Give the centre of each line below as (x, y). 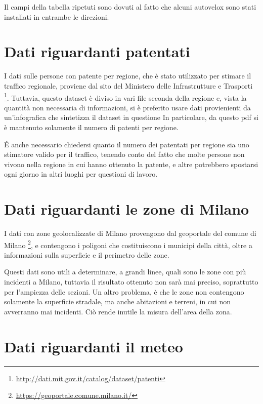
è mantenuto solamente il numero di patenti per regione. (91, 127)
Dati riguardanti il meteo (94, 346)
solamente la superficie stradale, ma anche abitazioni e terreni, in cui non (117, 301)
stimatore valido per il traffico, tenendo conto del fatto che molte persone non (124, 154)
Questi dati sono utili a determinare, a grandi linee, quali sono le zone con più (125, 272)
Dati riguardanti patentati (97, 51)
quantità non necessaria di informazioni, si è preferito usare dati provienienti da (127, 107)
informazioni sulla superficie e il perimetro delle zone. (87, 254)
